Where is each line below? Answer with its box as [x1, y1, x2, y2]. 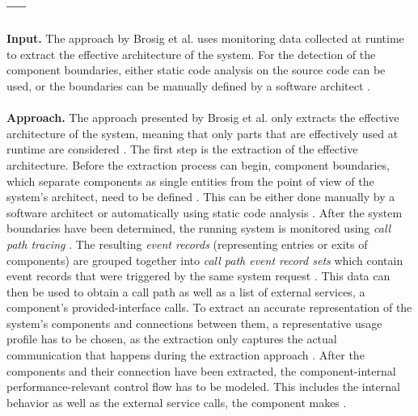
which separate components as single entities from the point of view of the [6, 172, 374, 189]
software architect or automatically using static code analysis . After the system [6, 204, 403, 221]
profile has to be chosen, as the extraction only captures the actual [6, 330, 337, 347]
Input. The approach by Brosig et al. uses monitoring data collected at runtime [6, 30, 404, 47]
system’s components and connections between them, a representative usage [6, 314, 382, 331]
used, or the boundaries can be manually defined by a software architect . [6, 77, 370, 94]
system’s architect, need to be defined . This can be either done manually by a [6, 188, 395, 205]
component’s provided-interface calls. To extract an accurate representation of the [6, 299, 412, 316]
